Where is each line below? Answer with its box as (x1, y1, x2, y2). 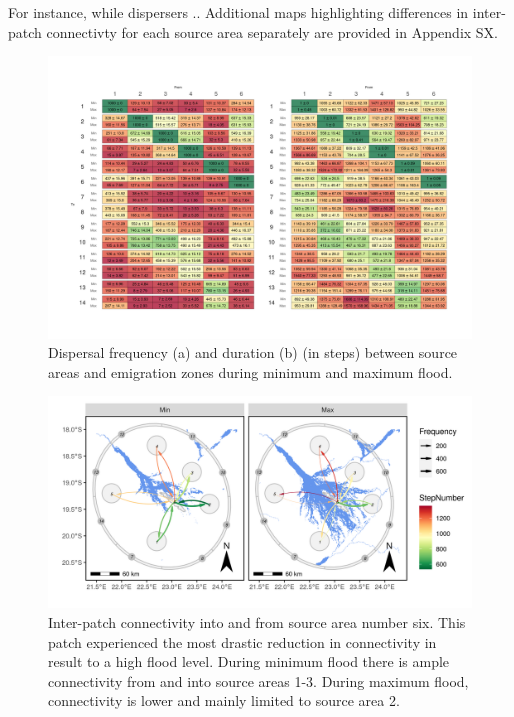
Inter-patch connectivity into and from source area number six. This (48, 611, 466, 632)
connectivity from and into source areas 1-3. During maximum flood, (48, 670, 469, 691)
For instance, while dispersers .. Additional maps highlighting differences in (8, 2, 469, 22)
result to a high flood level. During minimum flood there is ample (48, 651, 450, 672)
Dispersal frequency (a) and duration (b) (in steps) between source (48, 342, 458, 363)
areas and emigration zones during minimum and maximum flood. (48, 361, 453, 382)
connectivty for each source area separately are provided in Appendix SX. (46, 21, 499, 42)
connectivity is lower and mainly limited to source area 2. (48, 690, 400, 711)
